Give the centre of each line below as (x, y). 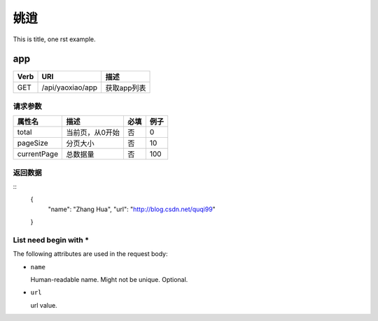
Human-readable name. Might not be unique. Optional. (109, 280)
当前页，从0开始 (93, 133)
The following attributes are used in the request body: (90, 254)
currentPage (38, 154)
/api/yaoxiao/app (70, 87)
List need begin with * (51, 240)
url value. (44, 305)
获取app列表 (126, 88)
